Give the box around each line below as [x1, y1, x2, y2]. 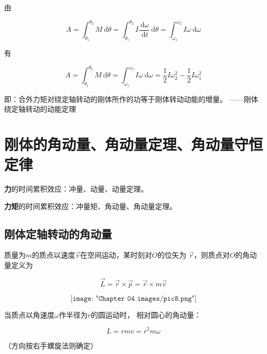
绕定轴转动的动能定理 [4, 103, 76, 114]
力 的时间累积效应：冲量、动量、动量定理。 [4, 183, 148, 194]
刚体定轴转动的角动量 [4, 225, 112, 241]
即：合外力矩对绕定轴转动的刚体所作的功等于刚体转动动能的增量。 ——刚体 [4, 93, 258, 104]
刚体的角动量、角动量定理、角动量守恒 [4, 133, 263, 154]
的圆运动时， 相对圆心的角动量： [91, 309, 201, 320]
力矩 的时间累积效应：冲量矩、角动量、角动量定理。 [4, 200, 177, 211]
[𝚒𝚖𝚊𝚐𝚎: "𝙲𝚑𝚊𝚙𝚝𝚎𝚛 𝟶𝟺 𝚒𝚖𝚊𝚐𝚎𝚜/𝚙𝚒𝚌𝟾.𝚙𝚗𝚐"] [70, 295, 197, 302]
